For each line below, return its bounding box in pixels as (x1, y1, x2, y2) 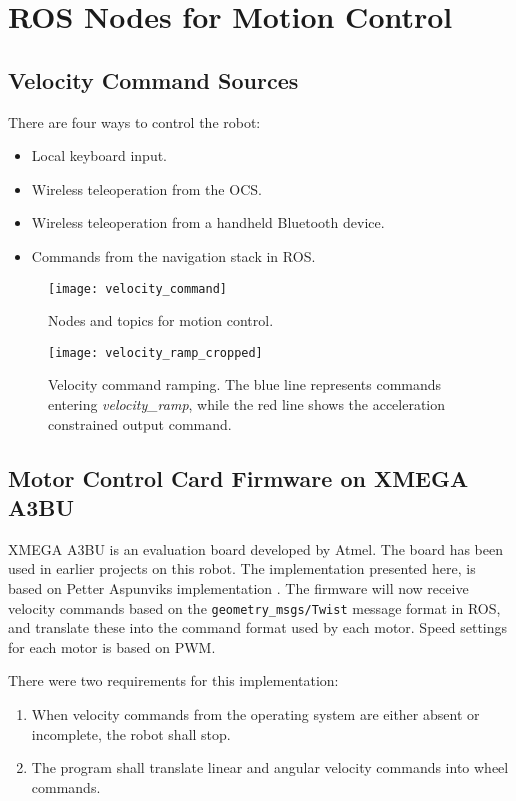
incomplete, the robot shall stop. (31, 723, 231, 744)
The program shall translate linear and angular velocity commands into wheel (31, 757, 509, 778)
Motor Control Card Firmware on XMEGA (8, 462, 469, 493)
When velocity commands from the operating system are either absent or (31, 704, 480, 725)
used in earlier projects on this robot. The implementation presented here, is (8, 558, 476, 579)
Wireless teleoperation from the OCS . (31, 178, 262, 199)
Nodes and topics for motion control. (48, 310, 274, 331)
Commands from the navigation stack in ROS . (31, 245, 316, 266)
